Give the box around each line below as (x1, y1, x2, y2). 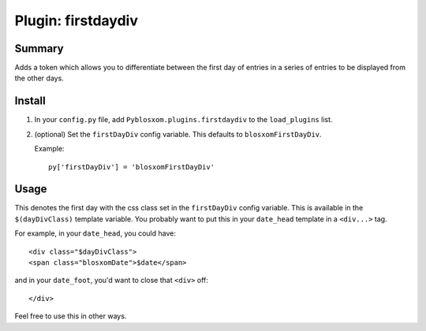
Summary (14, 42, 64, 55)
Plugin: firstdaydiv (14, 12, 138, 29)
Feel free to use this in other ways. (14, 311, 127, 321)
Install (14, 95, 47, 108)
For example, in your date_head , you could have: (14, 229, 177, 238)
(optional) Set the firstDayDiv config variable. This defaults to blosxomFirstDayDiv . (34, 129, 323, 139)
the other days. (14, 73, 65, 83)
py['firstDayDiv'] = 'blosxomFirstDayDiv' (48, 162, 215, 171)
